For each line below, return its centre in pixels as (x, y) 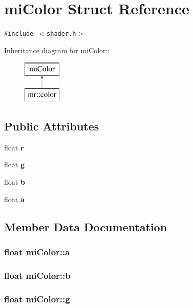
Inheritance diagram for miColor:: (57, 50)
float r (14, 147)
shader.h (61, 34)
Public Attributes (52, 126)
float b (15, 181)
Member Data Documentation (86, 226)
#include (19, 34)
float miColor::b (37, 275)
